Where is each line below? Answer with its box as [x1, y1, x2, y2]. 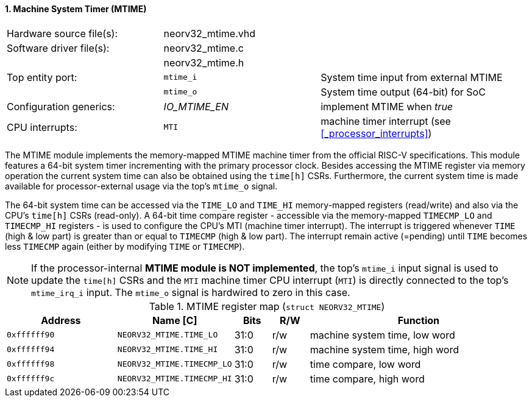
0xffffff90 [7, 330, 55, 340]
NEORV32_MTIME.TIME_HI [117, 345, 218, 354]
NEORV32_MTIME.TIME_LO [117, 330, 218, 340]
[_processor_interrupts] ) [321, 127, 432, 139]
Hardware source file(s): [7, 27, 118, 40]
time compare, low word [310, 358, 421, 370]
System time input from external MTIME [321, 71, 503, 83]
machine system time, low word [310, 328, 455, 341]
